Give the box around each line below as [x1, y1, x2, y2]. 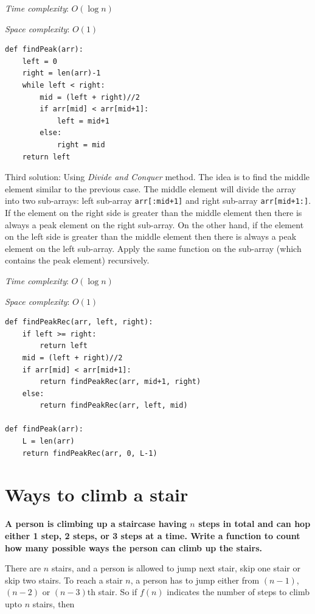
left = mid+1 [57, 116, 109, 125]
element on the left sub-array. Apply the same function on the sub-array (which [5, 242, 302, 254]
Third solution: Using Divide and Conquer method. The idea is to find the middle [5, 170, 310, 183]
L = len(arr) [22, 437, 75, 446]
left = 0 [22, 57, 57, 66]
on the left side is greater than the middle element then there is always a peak [5, 230, 297, 243]
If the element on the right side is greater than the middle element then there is [5, 206, 302, 218]
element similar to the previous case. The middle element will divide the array [5, 182, 296, 195]
